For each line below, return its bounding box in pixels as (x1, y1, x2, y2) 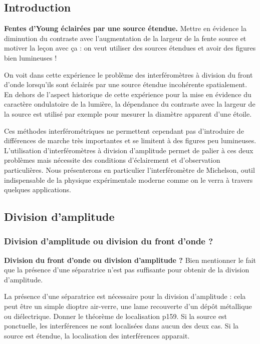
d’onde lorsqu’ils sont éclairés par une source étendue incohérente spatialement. (4, 79, 247, 90)
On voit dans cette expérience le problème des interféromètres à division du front (4, 69, 253, 80)
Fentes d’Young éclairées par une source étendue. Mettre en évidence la (4, 23, 246, 34)
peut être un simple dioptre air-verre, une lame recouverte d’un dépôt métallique (4, 301, 252, 311)
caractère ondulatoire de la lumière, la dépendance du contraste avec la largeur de (4, 99, 255, 109)
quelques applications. (4, 184, 71, 195)
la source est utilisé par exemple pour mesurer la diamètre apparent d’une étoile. (4, 108, 252, 119)
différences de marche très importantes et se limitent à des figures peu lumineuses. (4, 135, 256, 146)
